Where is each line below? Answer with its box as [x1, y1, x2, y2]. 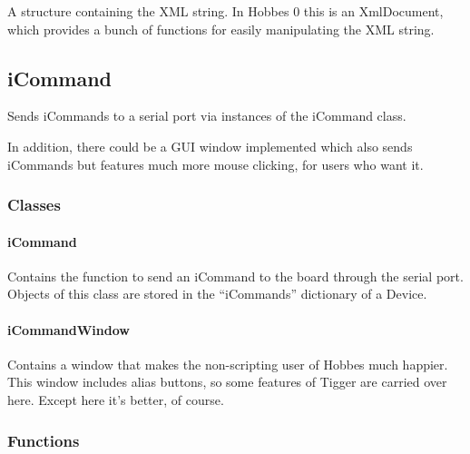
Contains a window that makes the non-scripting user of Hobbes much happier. [7, 354, 448, 373]
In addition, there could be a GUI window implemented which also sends [7, 136, 413, 155]
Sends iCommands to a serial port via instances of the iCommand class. [7, 106, 406, 125]
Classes [7, 193, 61, 216]
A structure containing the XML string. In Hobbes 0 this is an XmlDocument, [7, 2, 444, 20]
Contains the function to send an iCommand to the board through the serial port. [7, 266, 464, 285]
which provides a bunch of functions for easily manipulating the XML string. [7, 19, 435, 38]
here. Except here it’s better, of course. [7, 390, 224, 409]
